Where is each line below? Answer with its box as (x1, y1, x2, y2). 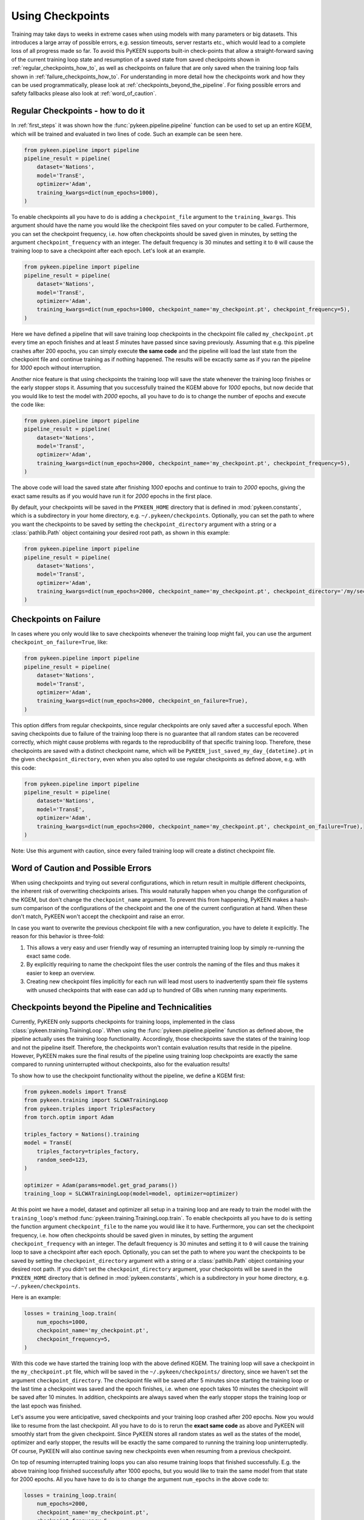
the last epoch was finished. (11, 1402, 82, 1409)
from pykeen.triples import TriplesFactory (24, 1105, 156, 1112)
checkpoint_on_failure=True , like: (11, 638, 108, 646)
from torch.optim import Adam (24, 1113, 114, 1121)
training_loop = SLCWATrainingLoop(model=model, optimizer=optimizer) (24, 1190, 239, 1197)
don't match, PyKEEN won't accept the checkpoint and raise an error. (11, 913, 185, 921)
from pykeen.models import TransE (24, 1088, 127, 1095)
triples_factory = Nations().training (24, 1131, 140, 1138)
